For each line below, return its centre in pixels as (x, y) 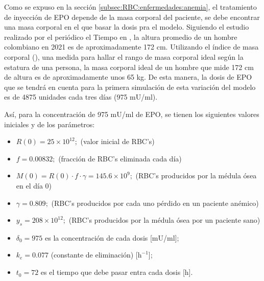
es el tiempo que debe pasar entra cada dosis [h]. (117, 272)
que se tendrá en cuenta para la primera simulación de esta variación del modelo (130, 87)
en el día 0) (34, 185)
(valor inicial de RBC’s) (117, 141)
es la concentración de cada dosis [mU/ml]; (112, 237)
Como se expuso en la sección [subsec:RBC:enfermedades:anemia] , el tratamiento (130, 7)
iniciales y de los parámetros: (50, 124)
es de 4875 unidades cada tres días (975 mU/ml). (81, 97)
